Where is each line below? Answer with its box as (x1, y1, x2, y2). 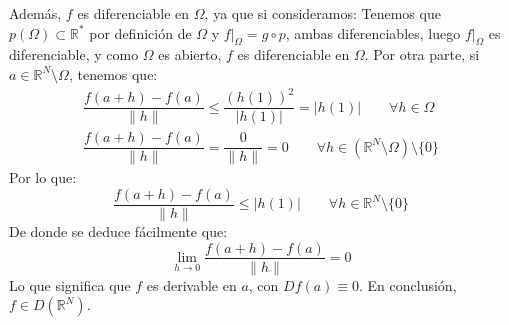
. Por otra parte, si (364, 44, 480, 65)
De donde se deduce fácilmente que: (9, 220, 228, 241)
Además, (9, 3, 62, 23)
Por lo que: (9, 167, 77, 188)
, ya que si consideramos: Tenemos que (204, 3, 441, 23)
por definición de (89, 22, 192, 43)
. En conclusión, (359, 274, 457, 295)
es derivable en (146, 274, 237, 295)
